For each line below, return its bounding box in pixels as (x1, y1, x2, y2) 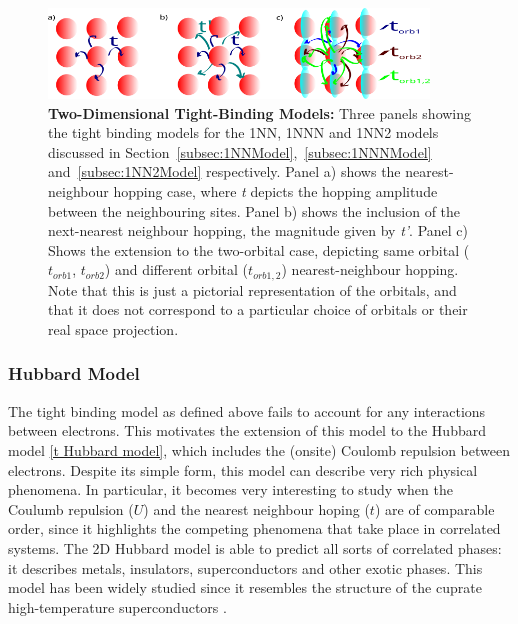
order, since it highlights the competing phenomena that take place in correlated (8, 518, 501, 539)
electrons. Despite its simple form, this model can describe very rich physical (8, 459, 478, 480)
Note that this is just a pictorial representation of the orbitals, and (48, 279, 457, 300)
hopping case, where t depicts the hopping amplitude (113, 180, 438, 201)
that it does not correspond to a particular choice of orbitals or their (48, 299, 468, 320)
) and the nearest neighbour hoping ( (143, 498, 370, 519)
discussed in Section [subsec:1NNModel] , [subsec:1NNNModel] (48, 141, 432, 162)
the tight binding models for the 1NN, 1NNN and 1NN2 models (48, 122, 439, 143)
